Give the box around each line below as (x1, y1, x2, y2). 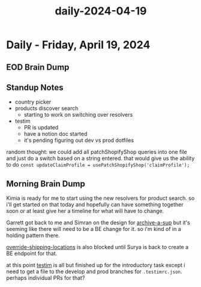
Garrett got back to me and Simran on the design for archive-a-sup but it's (6, 219, 190, 226)
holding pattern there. (6, 232, 60, 239)
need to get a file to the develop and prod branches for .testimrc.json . (6, 268, 182, 275)
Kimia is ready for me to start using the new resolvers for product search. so (6, 194, 195, 202)
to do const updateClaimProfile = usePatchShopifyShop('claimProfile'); (6, 161, 190, 168)
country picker (14, 98, 52, 106)
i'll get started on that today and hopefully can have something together (6, 201, 184, 208)
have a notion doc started (23, 131, 88, 138)
